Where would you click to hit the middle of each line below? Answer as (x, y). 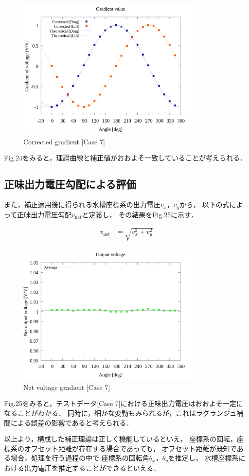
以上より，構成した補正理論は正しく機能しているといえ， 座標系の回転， (120, 439)
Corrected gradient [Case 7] (64, 141)
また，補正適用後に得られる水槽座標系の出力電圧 (82, 204)
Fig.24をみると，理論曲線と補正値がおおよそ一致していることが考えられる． (125, 158)
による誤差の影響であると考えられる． (72, 422)
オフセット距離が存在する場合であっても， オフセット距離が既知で (130, 448)
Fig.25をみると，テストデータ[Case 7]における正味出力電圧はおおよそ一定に (124, 403)
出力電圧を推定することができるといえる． (92, 467)
